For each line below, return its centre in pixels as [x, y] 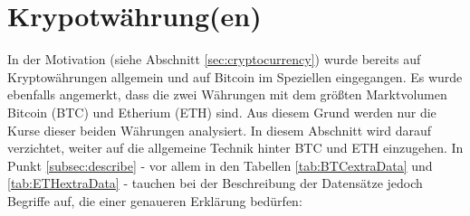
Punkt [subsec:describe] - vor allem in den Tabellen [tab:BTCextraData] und [220, 165]
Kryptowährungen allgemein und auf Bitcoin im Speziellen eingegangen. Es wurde [235, 76]
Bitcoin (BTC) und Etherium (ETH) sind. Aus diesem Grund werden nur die [222, 112]
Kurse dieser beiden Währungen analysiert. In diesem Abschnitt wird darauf [220, 130]
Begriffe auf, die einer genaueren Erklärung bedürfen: [155, 200]
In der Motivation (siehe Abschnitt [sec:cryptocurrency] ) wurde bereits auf [214, 59]
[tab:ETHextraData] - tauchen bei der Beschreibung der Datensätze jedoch [215, 183]
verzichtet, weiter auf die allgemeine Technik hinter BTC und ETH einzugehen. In [235, 148]
